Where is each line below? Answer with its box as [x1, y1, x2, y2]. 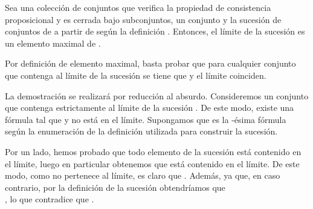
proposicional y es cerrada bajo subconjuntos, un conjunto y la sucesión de [5, 13, 282, 25]
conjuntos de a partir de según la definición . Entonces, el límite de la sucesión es [5, 25, 305, 38]
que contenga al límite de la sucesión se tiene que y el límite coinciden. [5, 68, 266, 81]
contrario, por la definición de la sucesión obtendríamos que [5, 181, 225, 193]
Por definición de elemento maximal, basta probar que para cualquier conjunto [5, 57, 296, 70]
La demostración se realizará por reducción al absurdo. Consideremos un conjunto [5, 89, 309, 102]
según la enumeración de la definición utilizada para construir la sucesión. [5, 125, 278, 138]
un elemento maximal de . [5, 36, 101, 49]
